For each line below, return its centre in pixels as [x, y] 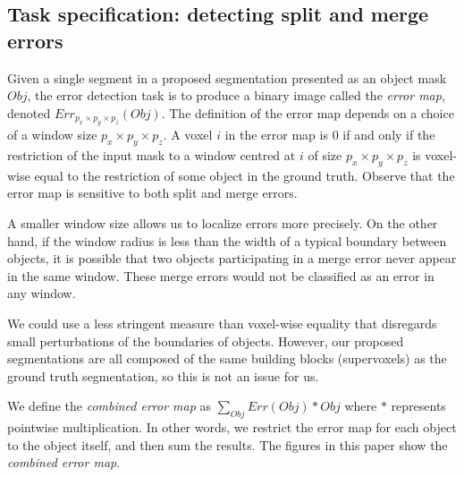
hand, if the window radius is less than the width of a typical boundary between [227, 240]
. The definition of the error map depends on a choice [308, 112]
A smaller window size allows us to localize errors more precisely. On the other [223, 222]
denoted [29, 112]
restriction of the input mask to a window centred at [152, 154]
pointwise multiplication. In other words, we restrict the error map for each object [232, 427]
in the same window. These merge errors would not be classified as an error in [221, 275]
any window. [42, 293]
